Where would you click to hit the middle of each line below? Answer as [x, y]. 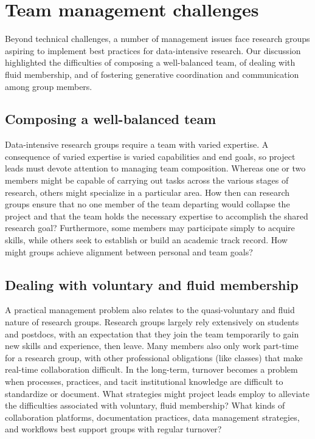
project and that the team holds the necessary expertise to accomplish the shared [157, 216]
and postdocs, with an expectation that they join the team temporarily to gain [152, 334]
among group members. [49, 86]
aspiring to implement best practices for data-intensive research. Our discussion [153, 50]
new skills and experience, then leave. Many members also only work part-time [152, 346]
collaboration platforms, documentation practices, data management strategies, [152, 417]
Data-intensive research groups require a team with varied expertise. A [137, 144]
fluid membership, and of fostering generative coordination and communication [152, 74]
